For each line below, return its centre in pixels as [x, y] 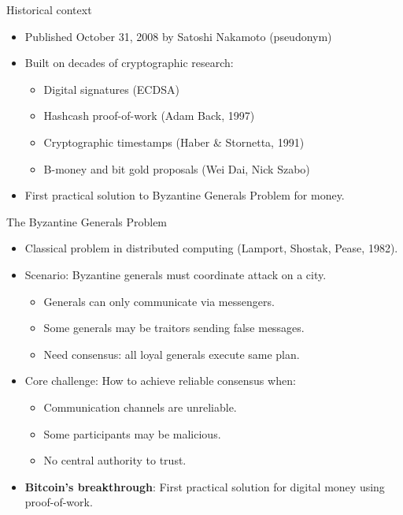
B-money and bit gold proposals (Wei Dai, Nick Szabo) [177, 168]
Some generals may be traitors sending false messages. [174, 328]
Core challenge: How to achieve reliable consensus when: [160, 381]
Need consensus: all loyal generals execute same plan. [172, 354]
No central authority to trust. [115, 460]
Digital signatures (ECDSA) [111, 89]
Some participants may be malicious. [132, 433]
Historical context [49, 9]
